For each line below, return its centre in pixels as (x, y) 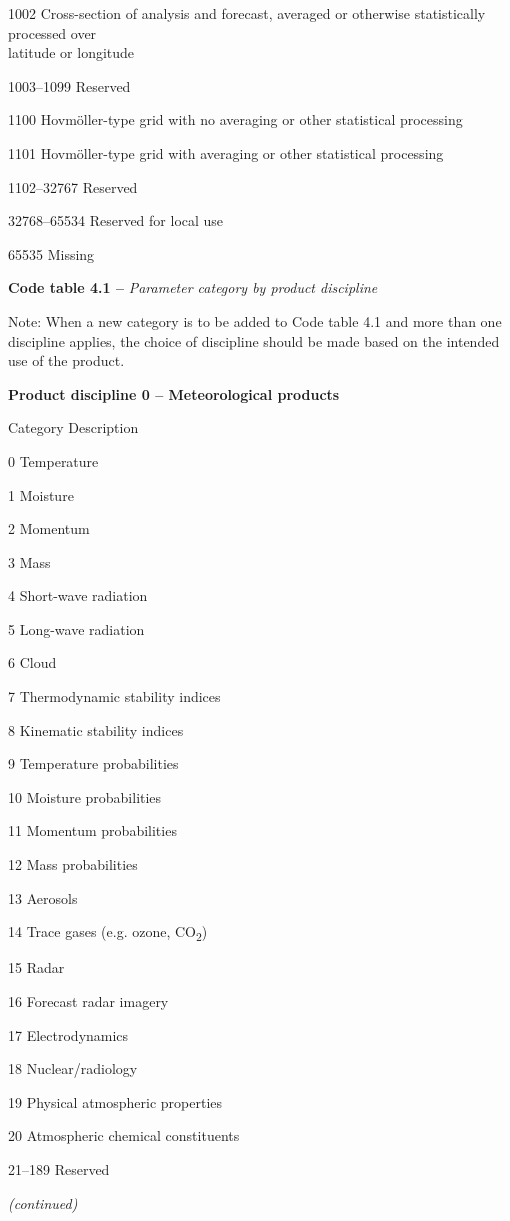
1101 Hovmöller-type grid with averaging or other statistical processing (226, 152)
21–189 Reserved (59, 1168)
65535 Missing (51, 253)
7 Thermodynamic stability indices (114, 696)
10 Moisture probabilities (85, 796)
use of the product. (66, 360)
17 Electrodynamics (68, 1034)
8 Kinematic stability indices (96, 729)
